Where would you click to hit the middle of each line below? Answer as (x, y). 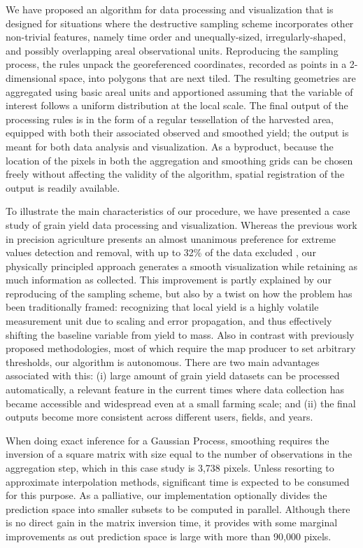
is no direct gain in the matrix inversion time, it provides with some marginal (172, 522)
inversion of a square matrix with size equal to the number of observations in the (179, 454)
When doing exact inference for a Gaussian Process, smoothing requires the (168, 440)
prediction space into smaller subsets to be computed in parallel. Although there (178, 508)
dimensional (31, 77)
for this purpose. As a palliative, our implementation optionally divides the (166, 495)
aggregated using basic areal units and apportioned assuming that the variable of (179, 91)
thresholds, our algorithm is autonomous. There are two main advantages (163, 361)
